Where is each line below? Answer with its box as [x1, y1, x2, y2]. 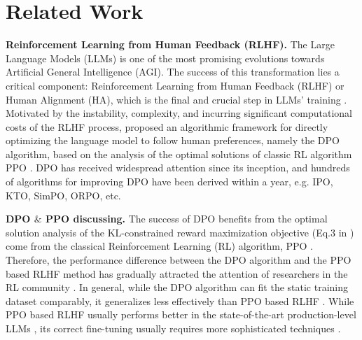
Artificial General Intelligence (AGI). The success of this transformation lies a [6, 64, 340, 79]
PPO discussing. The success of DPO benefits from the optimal [46, 211, 328, 226]
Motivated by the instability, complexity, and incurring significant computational [6, 106, 352, 120]
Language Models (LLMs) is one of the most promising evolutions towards [6, 50, 325, 65]
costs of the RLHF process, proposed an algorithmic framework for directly [6, 119, 328, 134]
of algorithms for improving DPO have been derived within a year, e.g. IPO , [6, 174, 333, 189]
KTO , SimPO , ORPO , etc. [6, 187, 121, 202]
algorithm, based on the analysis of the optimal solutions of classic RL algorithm [6, 146, 352, 161]
